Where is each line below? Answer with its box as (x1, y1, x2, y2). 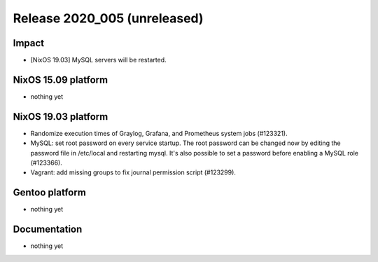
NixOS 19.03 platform (13, 111, 108, 123)
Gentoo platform (13, 186, 87, 199)
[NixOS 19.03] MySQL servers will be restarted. (30, 56, 167, 64)
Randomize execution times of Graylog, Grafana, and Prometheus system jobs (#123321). (30, 129, 288, 137)
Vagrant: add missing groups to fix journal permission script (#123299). (30, 168, 236, 177)
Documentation (13, 223, 83, 235)
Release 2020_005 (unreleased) (13, 11, 204, 26)
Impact (13, 37, 45, 49)
